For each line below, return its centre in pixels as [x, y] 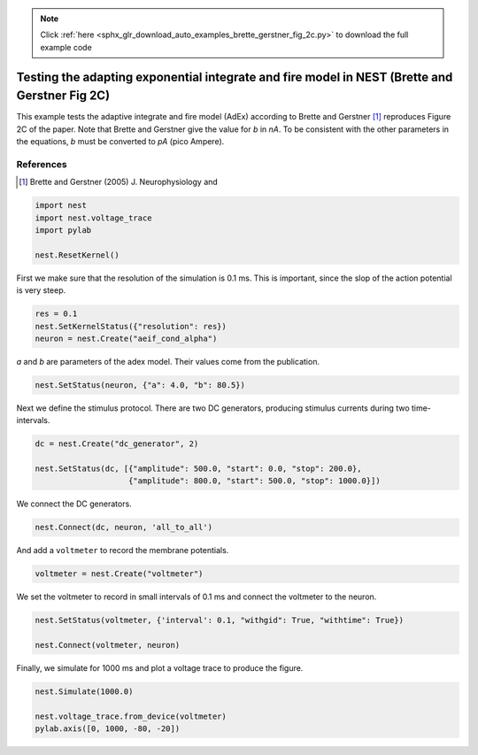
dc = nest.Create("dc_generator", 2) [117, 444]
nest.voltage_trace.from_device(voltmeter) [131, 716]
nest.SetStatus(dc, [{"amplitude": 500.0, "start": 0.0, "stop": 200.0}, [198, 469]
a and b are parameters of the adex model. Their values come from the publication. [168, 361]
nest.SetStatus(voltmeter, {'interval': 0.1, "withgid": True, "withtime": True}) [220, 620]
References [42, 164]
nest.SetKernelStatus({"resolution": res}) [131, 326]
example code [66, 47]
